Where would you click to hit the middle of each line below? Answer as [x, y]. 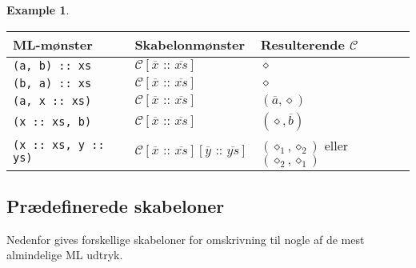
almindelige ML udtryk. [65, 255]
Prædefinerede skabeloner [116, 205]
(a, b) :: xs [52, 65]
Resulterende [302, 44]
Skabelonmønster [190, 44]
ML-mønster [53, 44]
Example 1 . [38, 10]
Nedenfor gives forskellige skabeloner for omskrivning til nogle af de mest [186, 239]
